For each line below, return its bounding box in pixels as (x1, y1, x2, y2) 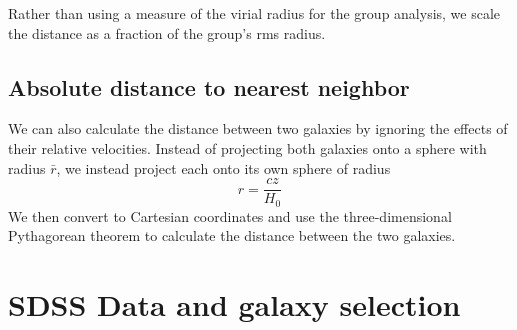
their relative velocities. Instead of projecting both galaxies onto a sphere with (8, 137, 487, 158)
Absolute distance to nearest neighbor (8, 71, 410, 102)
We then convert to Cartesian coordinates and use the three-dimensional (8, 205, 452, 226)
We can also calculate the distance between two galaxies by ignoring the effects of (8, 118, 508, 139)
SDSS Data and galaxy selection (8, 284, 461, 325)
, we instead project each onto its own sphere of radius (56, 157, 391, 178)
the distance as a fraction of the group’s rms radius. (8, 22, 326, 43)
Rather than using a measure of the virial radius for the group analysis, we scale (8, 3, 501, 23)
